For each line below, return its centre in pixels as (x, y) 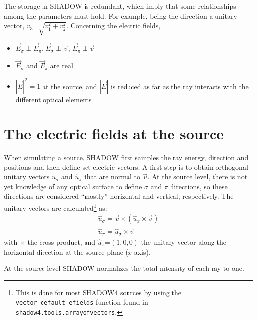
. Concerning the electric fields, (113, 26)
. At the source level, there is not (197, 177)
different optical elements (54, 99)
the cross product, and (61, 241)
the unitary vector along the (184, 241)
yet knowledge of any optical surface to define (73, 186)
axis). (142, 251)
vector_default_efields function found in (82, 302)
